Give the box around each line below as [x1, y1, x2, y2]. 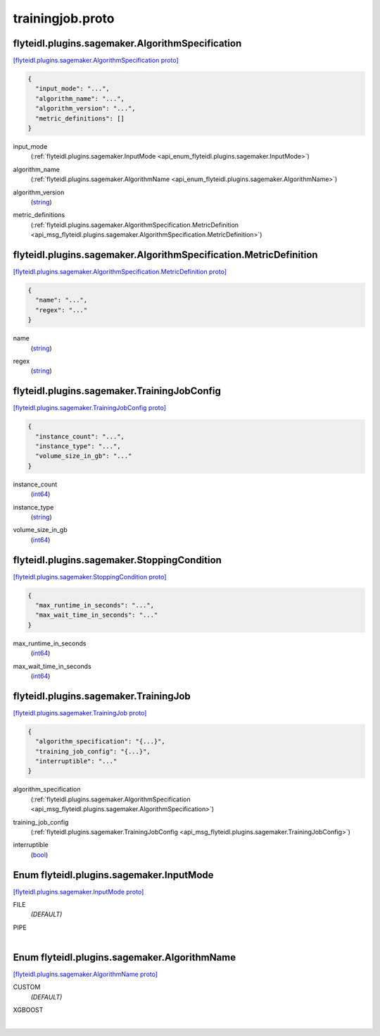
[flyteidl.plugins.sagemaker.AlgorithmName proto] [13, 970, 158, 979]
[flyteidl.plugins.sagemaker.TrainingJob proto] [13, 708, 147, 717]
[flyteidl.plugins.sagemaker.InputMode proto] [13, 887, 144, 896]
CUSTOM [13, 983, 41, 992]
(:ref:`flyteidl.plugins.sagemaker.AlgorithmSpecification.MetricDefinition [30, 221, 239, 229]
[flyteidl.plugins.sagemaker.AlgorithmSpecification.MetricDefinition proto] [13, 268, 227, 276]
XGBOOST [13, 1006, 44, 1014]
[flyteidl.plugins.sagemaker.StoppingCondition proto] [13, 572, 167, 581]
